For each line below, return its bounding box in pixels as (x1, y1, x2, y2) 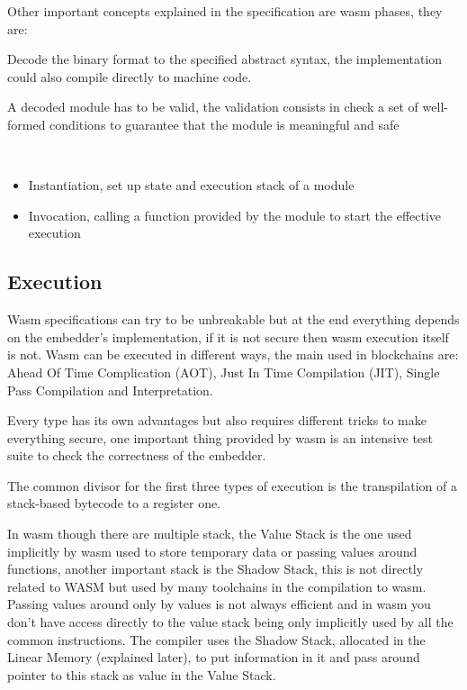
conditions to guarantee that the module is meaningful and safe (49, 114, 400, 133)
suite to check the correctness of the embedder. (7, 446, 266, 465)
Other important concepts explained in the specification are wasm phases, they (7, 2, 443, 20)
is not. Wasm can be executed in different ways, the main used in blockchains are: (7, 345, 459, 364)
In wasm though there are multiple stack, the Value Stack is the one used (7, 524, 412, 543)
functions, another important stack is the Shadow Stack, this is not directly (7, 559, 424, 578)
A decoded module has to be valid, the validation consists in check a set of (7, 97, 418, 116)
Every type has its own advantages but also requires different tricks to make (7, 411, 427, 430)
